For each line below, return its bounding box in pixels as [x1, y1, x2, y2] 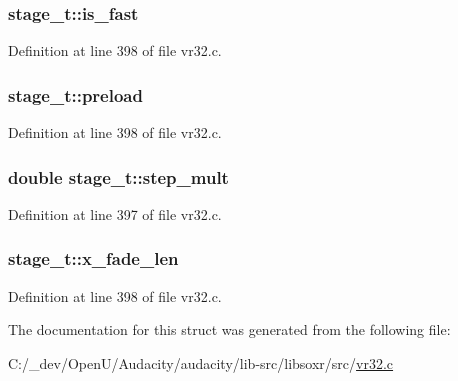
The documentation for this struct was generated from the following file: [8, 319, 451, 340]
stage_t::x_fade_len [8, 246, 179, 271]
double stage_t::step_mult [8, 164, 229, 189]
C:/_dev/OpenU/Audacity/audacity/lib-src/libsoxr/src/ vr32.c [8, 352, 394, 373]
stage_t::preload [8, 82, 143, 107]
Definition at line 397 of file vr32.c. [8, 203, 222, 224]
